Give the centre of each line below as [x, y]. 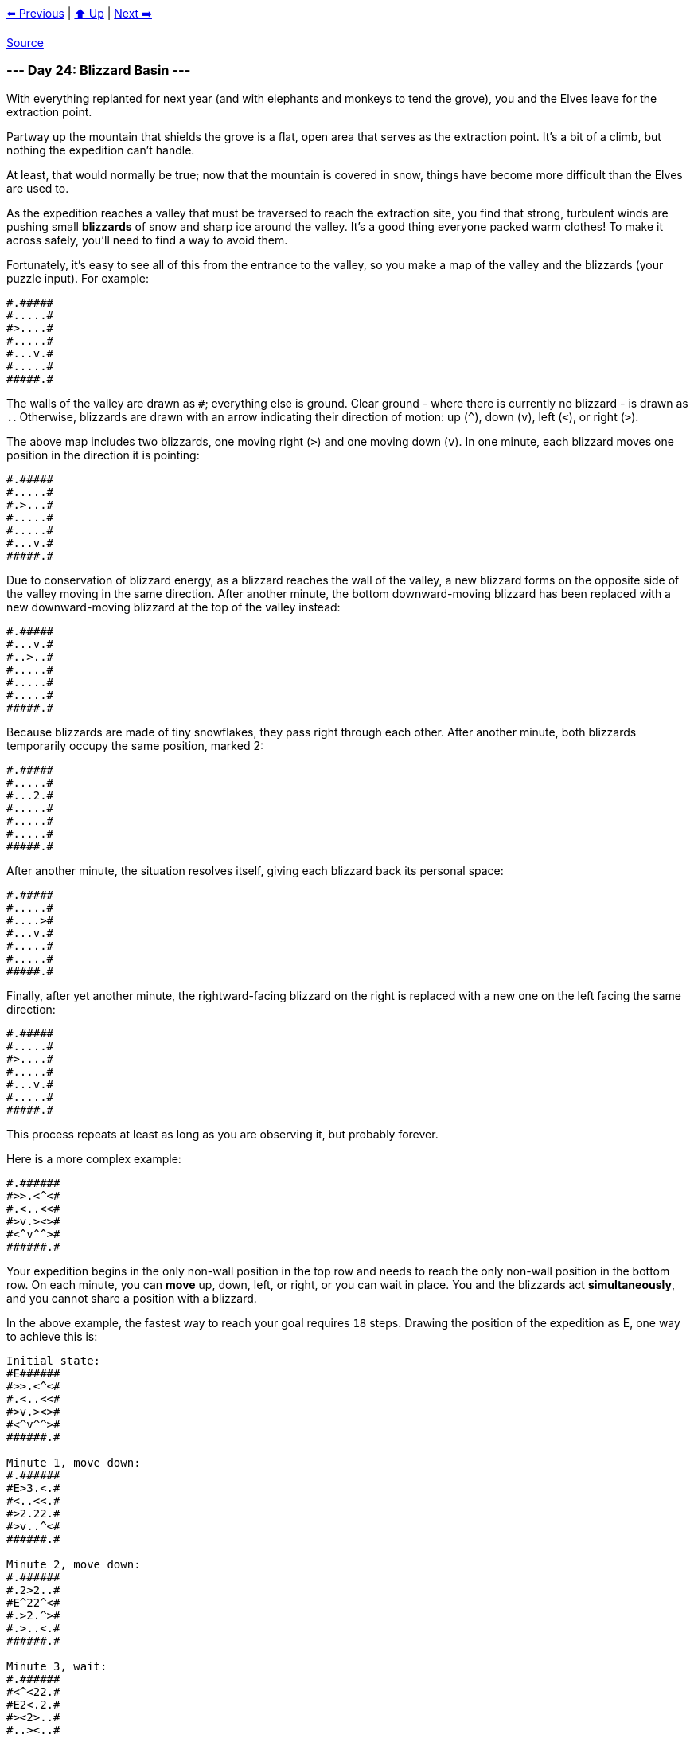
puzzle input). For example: [78, 278]
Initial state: [54, 1360]
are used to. [38, 188]
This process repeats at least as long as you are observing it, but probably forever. [222, 1134]
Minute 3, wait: [57, 1666]
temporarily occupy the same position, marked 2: [135, 745]
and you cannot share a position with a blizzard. [132, 1298]
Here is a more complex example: [94, 1158]
